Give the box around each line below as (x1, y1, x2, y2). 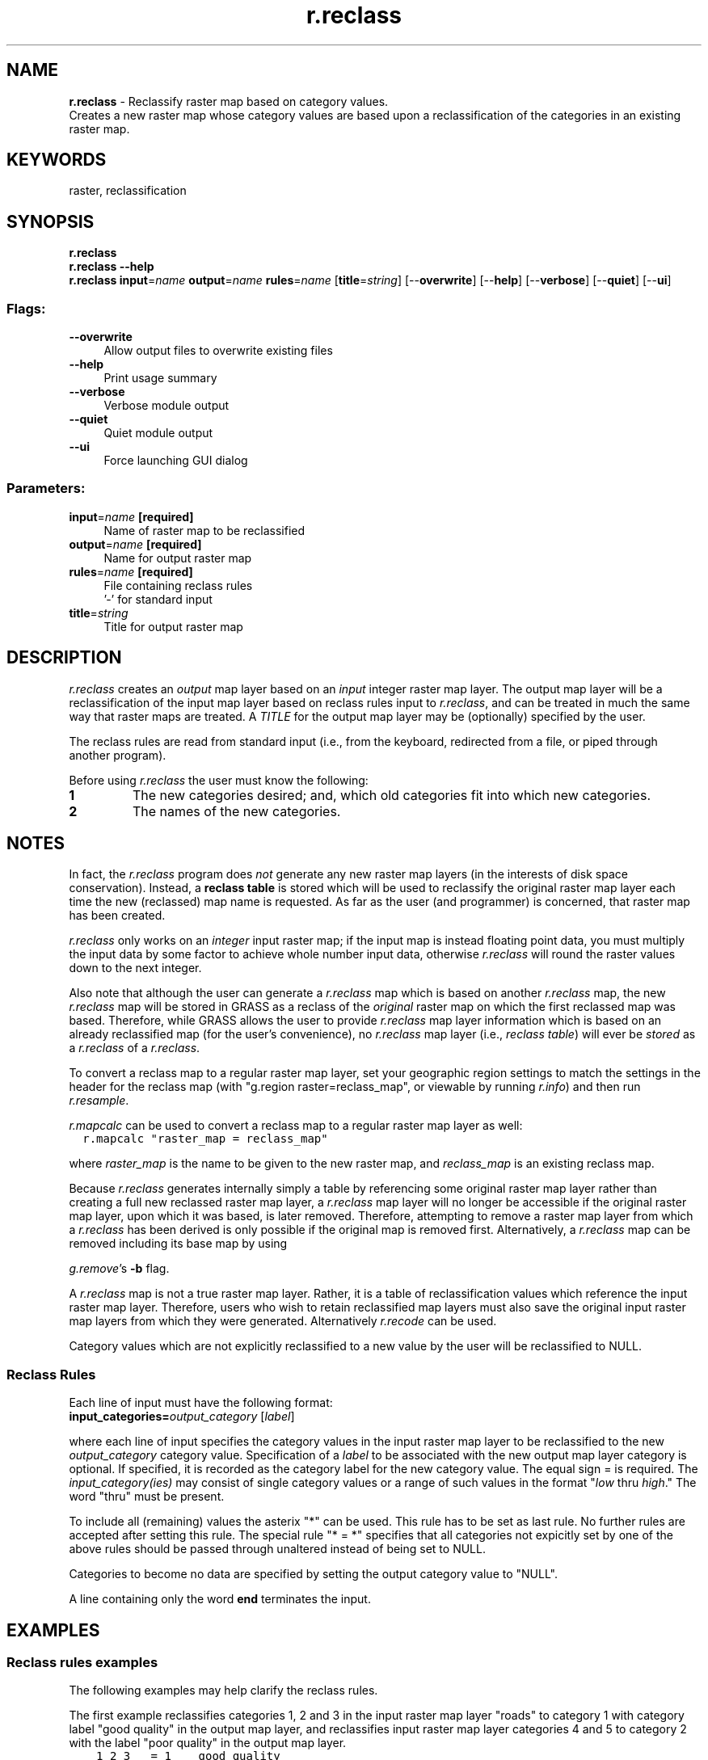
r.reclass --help (69, 259, 154, 274)
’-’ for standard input (103, 592, 213, 606)
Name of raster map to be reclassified (103, 523, 306, 537)
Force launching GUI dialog (103, 453, 248, 468)
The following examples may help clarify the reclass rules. (69, 1683, 378, 1698)
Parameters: (6, 480, 86, 497)
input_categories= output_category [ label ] (69, 1409, 295, 1424)
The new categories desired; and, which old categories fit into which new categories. (132, 786, 651, 803)
